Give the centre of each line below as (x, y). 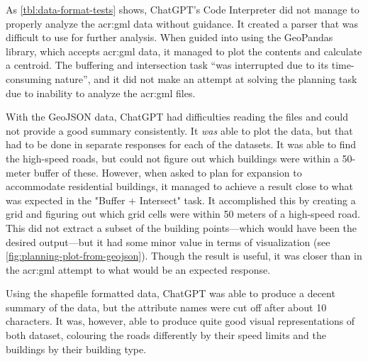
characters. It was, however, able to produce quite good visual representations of (180, 321)
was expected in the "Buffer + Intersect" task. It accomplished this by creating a (181, 200)
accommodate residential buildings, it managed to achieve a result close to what (179, 186)
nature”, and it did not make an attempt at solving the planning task (206, 78)
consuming (29, 78)
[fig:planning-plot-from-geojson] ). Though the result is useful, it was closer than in (184, 256)
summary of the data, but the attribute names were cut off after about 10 (166, 307)
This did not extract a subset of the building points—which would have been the (182, 227)
